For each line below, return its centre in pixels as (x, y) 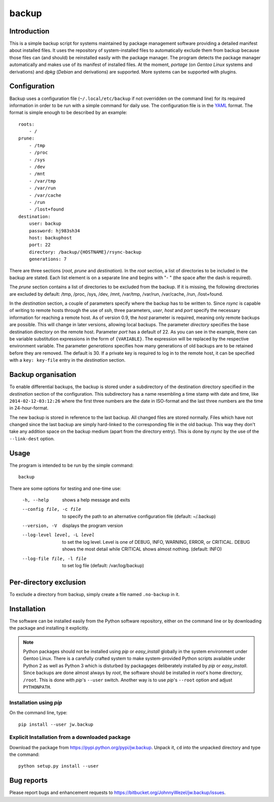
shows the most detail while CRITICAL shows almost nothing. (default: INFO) (142, 549)
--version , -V (40, 526)
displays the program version (93, 526)
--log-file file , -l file (54, 559)
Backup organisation (43, 375)
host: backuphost (50, 238)
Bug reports (29, 780)
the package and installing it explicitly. (49, 628)
